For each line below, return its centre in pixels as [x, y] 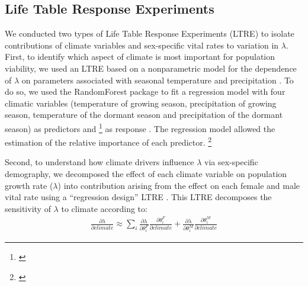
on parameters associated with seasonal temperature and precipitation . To [158, 80]
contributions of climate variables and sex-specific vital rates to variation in [142, 45]
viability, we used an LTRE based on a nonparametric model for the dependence [151, 68]
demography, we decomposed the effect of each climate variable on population [146, 174]
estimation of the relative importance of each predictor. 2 [108, 141]
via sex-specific [231, 162]
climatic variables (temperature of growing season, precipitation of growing [141, 103]
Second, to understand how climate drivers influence [100, 162]
